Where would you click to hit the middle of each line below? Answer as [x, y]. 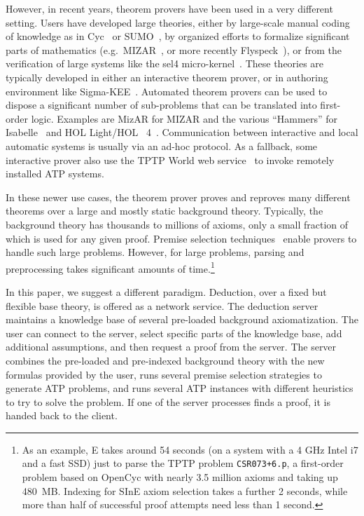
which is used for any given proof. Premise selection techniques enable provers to [181, 238]
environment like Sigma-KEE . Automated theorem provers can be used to [167, 91]
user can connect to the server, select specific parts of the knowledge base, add [174, 333]
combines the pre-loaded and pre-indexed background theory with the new [165, 360]
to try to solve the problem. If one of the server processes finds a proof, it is [168, 401]
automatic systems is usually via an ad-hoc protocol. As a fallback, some [162, 145]
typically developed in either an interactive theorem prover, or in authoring [167, 77]
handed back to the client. [62, 415]
